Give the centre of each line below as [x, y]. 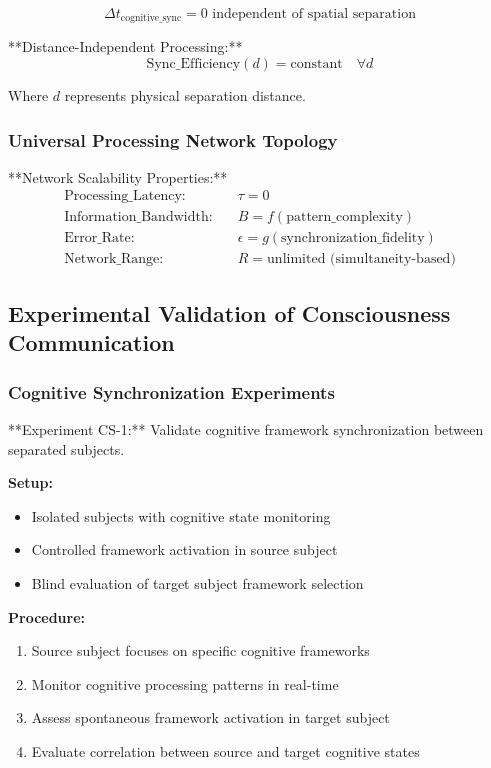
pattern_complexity [344, 216]
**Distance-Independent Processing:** [125, 46]
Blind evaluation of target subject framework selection [197, 582]
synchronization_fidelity [353, 237]
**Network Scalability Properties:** [118, 176]
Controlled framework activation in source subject [184, 549]
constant [316, 64]
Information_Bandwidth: [138, 216]
